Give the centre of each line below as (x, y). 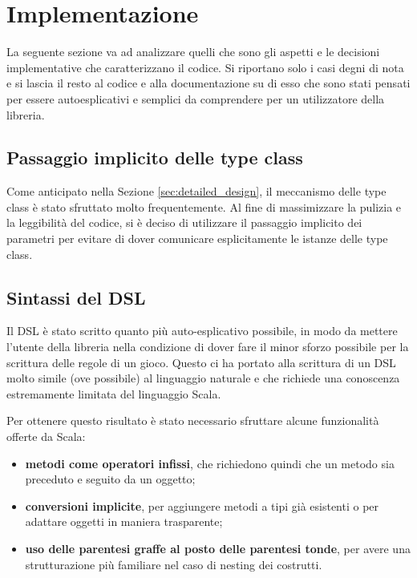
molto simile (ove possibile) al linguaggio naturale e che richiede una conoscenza (203, 378)
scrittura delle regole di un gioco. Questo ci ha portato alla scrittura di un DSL (201, 362)
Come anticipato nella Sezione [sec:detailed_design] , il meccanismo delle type (196, 191)
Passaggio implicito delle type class (155, 158)
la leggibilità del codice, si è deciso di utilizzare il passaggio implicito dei (184, 222)
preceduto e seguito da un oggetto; (110, 479)
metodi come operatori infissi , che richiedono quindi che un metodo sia (210, 463)
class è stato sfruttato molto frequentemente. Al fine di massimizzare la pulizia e (204, 206)
